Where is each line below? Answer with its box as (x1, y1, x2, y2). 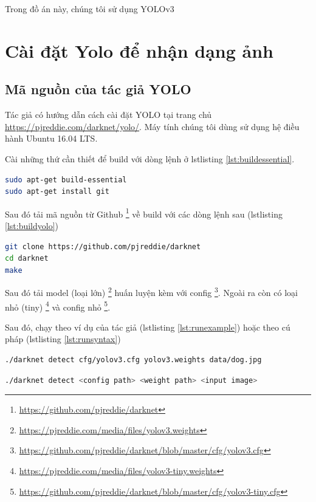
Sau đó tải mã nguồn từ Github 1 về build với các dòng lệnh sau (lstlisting (5, 205, 283, 220)
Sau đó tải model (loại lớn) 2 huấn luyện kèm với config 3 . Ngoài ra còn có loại (5, 284, 298, 299)
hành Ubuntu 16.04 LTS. (5, 132, 98, 145)
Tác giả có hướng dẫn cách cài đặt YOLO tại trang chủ (5, 108, 212, 121)
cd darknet (5, 254, 49, 263)
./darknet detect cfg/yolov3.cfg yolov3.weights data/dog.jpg (5, 356, 262, 365)
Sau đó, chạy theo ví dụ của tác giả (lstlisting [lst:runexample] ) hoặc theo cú (5, 320, 290, 333)
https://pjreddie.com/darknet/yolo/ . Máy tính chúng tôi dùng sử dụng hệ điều (5, 120, 300, 132)
